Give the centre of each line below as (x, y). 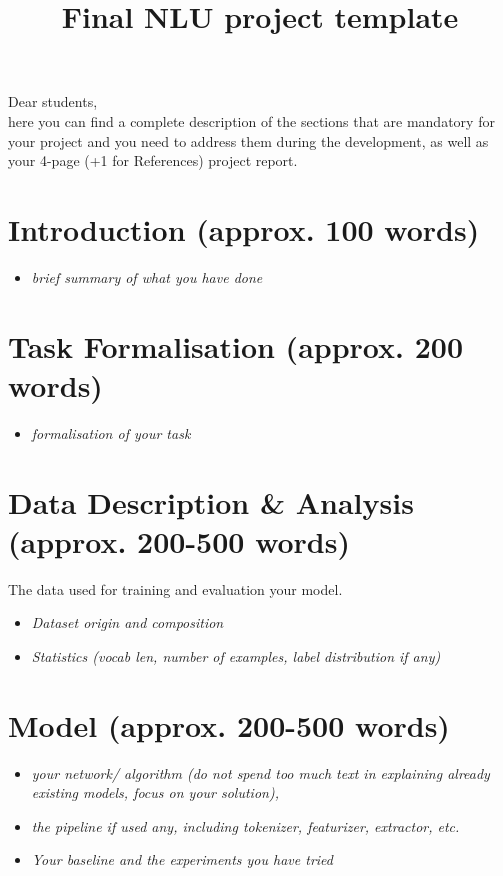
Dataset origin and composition (127, 622)
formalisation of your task (111, 432)
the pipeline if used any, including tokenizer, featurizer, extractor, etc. (245, 825)
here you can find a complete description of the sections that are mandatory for (251, 120)
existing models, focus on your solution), (155, 792)
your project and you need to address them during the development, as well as (248, 140)
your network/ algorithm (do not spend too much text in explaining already (260, 772)
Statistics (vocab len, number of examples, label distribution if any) (236, 655)
